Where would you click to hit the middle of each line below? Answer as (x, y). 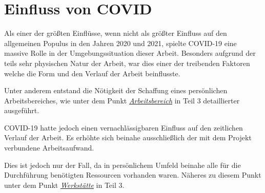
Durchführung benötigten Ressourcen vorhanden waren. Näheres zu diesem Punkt (133, 175)
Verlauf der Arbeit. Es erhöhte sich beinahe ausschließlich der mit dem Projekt (128, 137)
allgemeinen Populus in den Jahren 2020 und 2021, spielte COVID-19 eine (120, 43)
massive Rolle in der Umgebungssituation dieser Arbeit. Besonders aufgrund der (130, 53)
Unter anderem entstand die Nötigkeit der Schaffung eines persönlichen (116, 90)
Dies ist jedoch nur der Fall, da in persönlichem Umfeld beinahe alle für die (123, 165)
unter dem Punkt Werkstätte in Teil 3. (64, 185)
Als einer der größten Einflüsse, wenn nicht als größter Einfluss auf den (116, 33)
